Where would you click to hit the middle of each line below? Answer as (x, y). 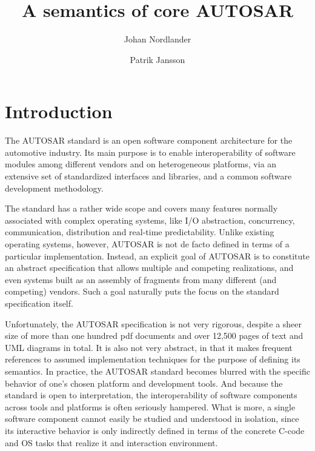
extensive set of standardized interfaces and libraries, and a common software (148, 176)
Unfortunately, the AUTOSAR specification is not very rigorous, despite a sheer (154, 323)
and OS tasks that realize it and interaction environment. (111, 442)
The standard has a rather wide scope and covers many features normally (141, 208)
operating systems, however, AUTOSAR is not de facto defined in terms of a (147, 244)
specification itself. (39, 303)
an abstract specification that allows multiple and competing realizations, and (149, 268)
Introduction (59, 111)
